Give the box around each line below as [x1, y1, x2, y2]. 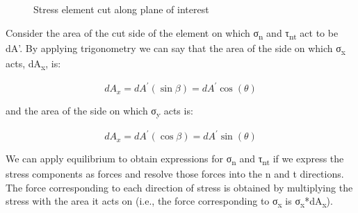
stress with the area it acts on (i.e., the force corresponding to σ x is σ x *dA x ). [6, 194, 333, 210]
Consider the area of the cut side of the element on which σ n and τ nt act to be [6, 25, 339, 42]
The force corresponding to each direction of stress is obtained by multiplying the [6, 180, 353, 194]
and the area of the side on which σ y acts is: [6, 103, 193, 120]
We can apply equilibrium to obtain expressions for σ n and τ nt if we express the [6, 151, 344, 167]
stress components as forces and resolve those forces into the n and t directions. [6, 167, 344, 181]
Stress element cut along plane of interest [33, 2, 209, 16]
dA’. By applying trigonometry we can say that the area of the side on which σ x [6, 40, 345, 57]
